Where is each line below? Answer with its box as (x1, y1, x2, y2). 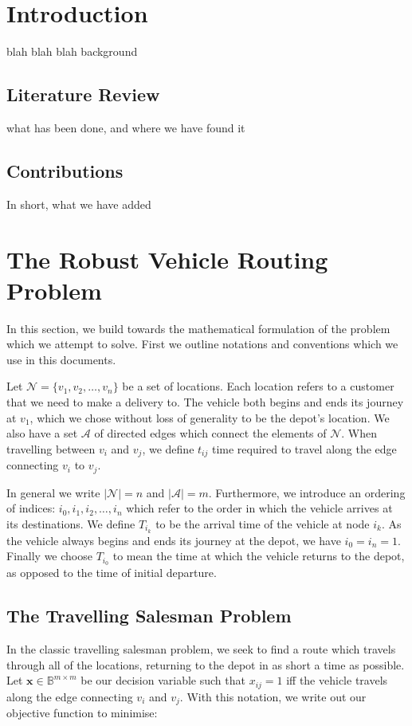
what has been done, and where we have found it (6, 119, 245, 135)
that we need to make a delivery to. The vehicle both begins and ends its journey (6, 394, 404, 410)
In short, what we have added (6, 195, 151, 212)
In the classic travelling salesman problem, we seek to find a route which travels (6, 640, 396, 657)
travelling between (6, 440, 96, 457)
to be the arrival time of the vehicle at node (155, 515, 370, 532)
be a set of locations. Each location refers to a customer (122, 378, 394, 394)
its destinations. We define (6, 515, 135, 532)
